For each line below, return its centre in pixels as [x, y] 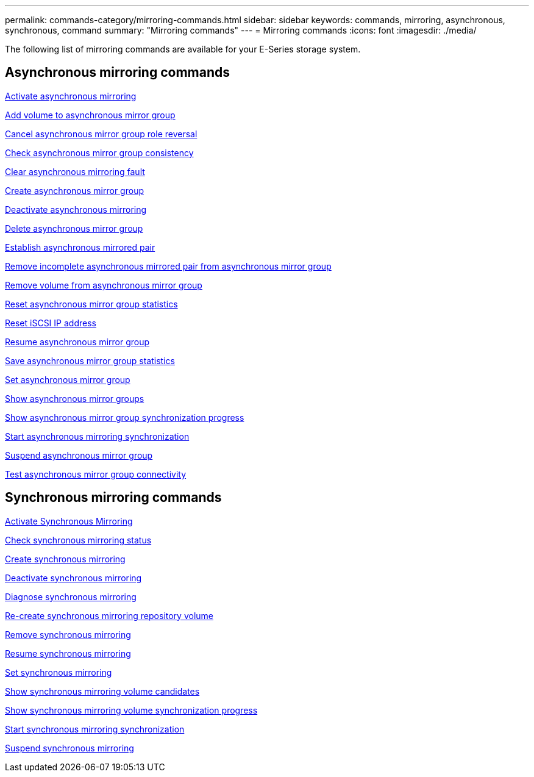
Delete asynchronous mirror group [74, 228]
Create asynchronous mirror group [74, 190]
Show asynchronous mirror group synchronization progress [125, 417]
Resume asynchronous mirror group [77, 342]
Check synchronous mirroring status [78, 540]
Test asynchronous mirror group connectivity [96, 474]
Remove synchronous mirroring [68, 634]
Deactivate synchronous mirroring [73, 578]
